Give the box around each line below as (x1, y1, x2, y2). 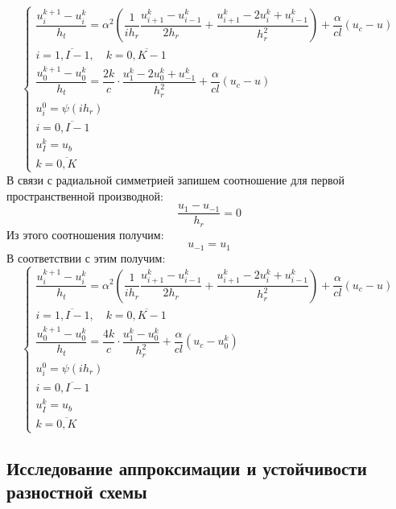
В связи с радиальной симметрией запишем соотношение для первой (6, 171, 345, 188)
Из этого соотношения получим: (6, 226, 164, 242)
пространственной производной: (6, 187, 163, 204)
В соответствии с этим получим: (6, 249, 166, 266)
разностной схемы (6, 478, 147, 503)
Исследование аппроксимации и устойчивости (6, 455, 367, 480)
